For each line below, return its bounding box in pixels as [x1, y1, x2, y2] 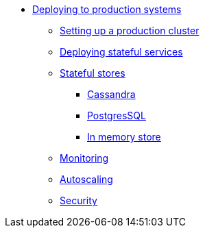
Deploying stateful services [60, 46, 183, 58]
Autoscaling [60, 173, 113, 185]
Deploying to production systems [32, 3, 182, 15]
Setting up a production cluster [60, 25, 200, 36]
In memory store [87, 131, 161, 143]
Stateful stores [60, 67, 125, 79]
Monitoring [60, 152, 109, 164]
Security [60, 195, 97, 206]
